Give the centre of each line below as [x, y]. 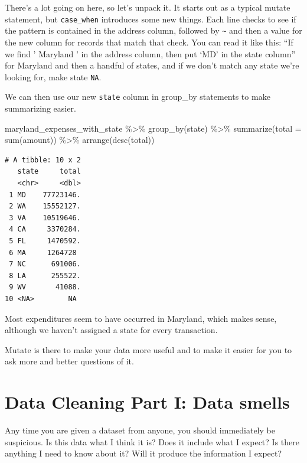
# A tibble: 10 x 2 [43, 160]
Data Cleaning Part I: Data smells [147, 402]
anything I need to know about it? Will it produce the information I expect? [143, 453]
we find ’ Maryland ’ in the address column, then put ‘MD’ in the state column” [150, 53]
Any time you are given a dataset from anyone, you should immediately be [140, 430]
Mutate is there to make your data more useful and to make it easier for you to [148, 349]
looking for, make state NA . [53, 76]
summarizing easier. [40, 108]
